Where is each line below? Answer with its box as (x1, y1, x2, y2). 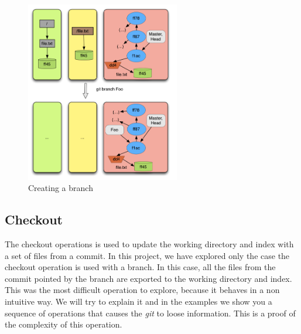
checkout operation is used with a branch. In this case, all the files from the (5, 261, 276, 273)
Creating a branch (28, 182, 93, 194)
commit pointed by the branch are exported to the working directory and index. (5, 272, 292, 284)
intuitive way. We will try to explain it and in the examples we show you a (5, 295, 272, 308)
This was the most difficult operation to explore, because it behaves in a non (5, 284, 280, 296)
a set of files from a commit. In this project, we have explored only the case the (5, 249, 290, 261)
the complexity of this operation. (5, 318, 122, 330)
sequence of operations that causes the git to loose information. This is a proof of (5, 306, 296, 319)
